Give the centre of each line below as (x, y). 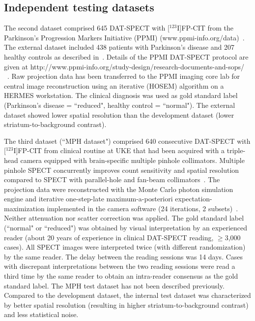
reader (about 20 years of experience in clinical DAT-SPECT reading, (109, 237)
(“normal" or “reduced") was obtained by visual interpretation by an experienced (126, 228)
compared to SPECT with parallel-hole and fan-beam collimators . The (112, 179)
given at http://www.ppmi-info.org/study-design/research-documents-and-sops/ (124, 66)
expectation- (194, 199)
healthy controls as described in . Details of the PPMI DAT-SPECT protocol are (126, 56)
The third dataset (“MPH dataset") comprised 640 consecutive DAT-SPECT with (127, 141)
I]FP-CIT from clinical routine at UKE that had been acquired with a (119, 150)
